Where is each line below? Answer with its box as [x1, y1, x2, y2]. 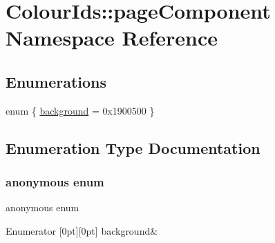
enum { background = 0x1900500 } [6, 103, 155, 117]
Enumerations [6, 70, 107, 92]
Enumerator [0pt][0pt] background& [6, 223, 158, 237]
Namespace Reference [6, 23, 218, 52]
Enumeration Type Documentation [6, 137, 260, 158]
